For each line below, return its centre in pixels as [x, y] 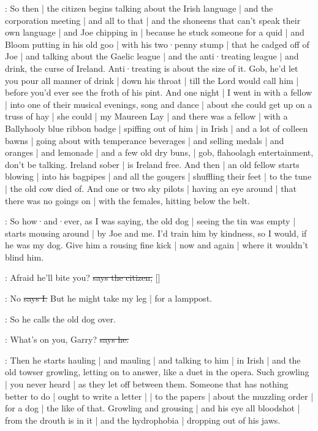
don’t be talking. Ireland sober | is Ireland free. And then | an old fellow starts [152, 164]
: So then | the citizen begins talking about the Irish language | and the [139, 8]
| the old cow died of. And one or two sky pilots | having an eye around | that [151, 188]
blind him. [25, 257]
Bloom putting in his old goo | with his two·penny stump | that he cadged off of [157, 44]
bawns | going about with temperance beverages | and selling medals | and [145, 140]
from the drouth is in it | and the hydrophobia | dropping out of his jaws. [143, 420]
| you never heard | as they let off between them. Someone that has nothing [147, 384]
